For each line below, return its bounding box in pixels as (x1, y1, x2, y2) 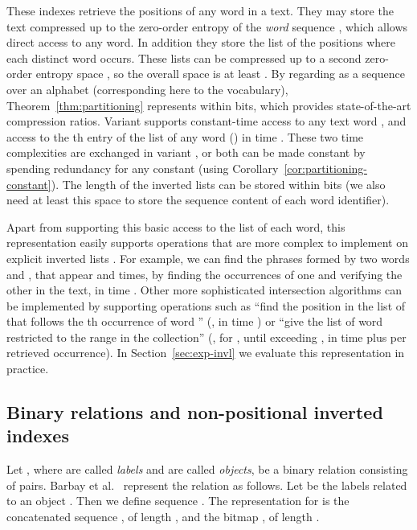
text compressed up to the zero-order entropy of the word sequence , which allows (6, 18, 408, 35)
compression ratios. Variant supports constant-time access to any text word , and (6, 113, 407, 129)
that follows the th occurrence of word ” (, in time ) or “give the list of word (6, 313, 383, 330)
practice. (6, 360, 49, 377)
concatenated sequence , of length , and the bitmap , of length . (6, 508, 320, 525)
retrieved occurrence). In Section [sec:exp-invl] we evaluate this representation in (6, 344, 405, 361)
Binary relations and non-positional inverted (6, 400, 383, 425)
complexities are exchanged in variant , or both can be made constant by (6, 144, 366, 161)
